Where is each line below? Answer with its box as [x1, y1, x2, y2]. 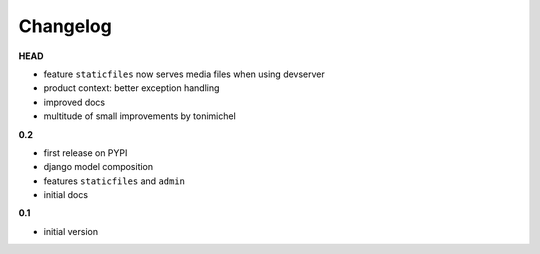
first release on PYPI [43, 146, 128, 159]
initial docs [43, 189, 89, 201]
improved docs [43, 96, 106, 108]
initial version [43, 225, 99, 237]
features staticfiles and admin [43, 175, 185, 187]
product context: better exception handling [43, 82, 220, 94]
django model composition [43, 161, 154, 173]
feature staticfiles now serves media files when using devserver [43, 68, 325, 80]
